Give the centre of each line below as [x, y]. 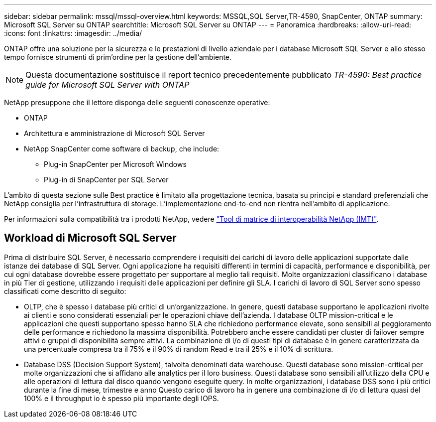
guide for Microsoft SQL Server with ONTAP [108, 85]
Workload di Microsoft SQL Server [90, 238]
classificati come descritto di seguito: [65, 291]
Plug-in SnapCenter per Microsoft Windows [115, 164]
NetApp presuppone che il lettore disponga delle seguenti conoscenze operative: [137, 102]
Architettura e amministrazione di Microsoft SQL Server [114, 133]
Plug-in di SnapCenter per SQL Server [106, 180]
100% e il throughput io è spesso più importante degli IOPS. [121, 398]
